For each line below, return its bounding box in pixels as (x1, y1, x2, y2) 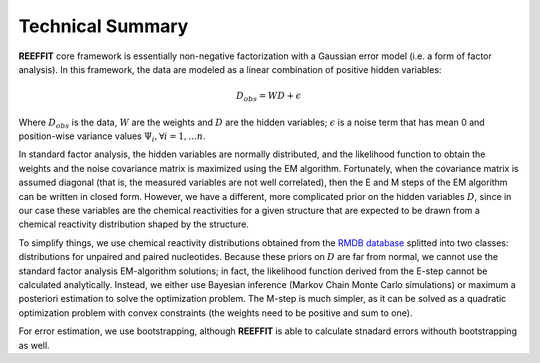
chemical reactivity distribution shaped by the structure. (18, 218, 250, 230)
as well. (18, 339, 50, 351)
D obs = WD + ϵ (235, 90, 302, 104)
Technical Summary (18, 15, 189, 37)
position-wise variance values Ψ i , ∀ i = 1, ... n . (18, 130, 206, 144)
